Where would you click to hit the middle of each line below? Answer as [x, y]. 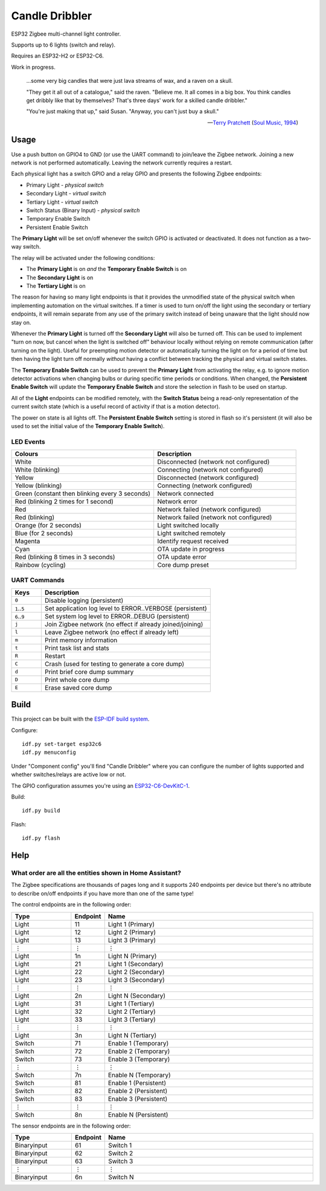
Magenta [27, 541]
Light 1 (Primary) [131, 924]
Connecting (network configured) [205, 485]
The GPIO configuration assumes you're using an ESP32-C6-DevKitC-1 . [101, 785]
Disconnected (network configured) [208, 478]
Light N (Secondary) [137, 996]
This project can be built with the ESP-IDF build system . [80, 719]
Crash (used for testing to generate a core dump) [114, 664]
